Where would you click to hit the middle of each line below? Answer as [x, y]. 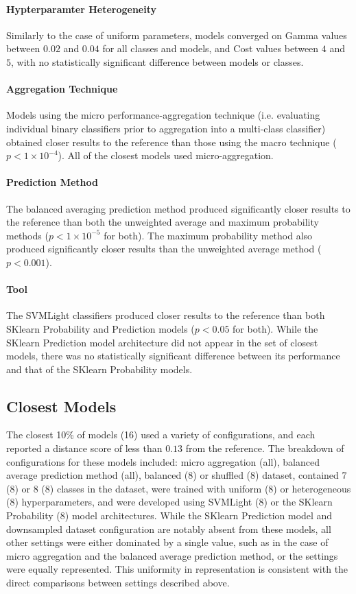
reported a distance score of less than [84, 448]
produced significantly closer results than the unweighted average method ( [164, 249]
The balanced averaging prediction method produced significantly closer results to [178, 208]
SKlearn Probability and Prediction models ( [100, 328]
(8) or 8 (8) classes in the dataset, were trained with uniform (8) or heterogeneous [179, 488]
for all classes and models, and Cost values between [211, 48]
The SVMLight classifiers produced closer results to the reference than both [166, 315]
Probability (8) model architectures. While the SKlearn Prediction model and [169, 515]
